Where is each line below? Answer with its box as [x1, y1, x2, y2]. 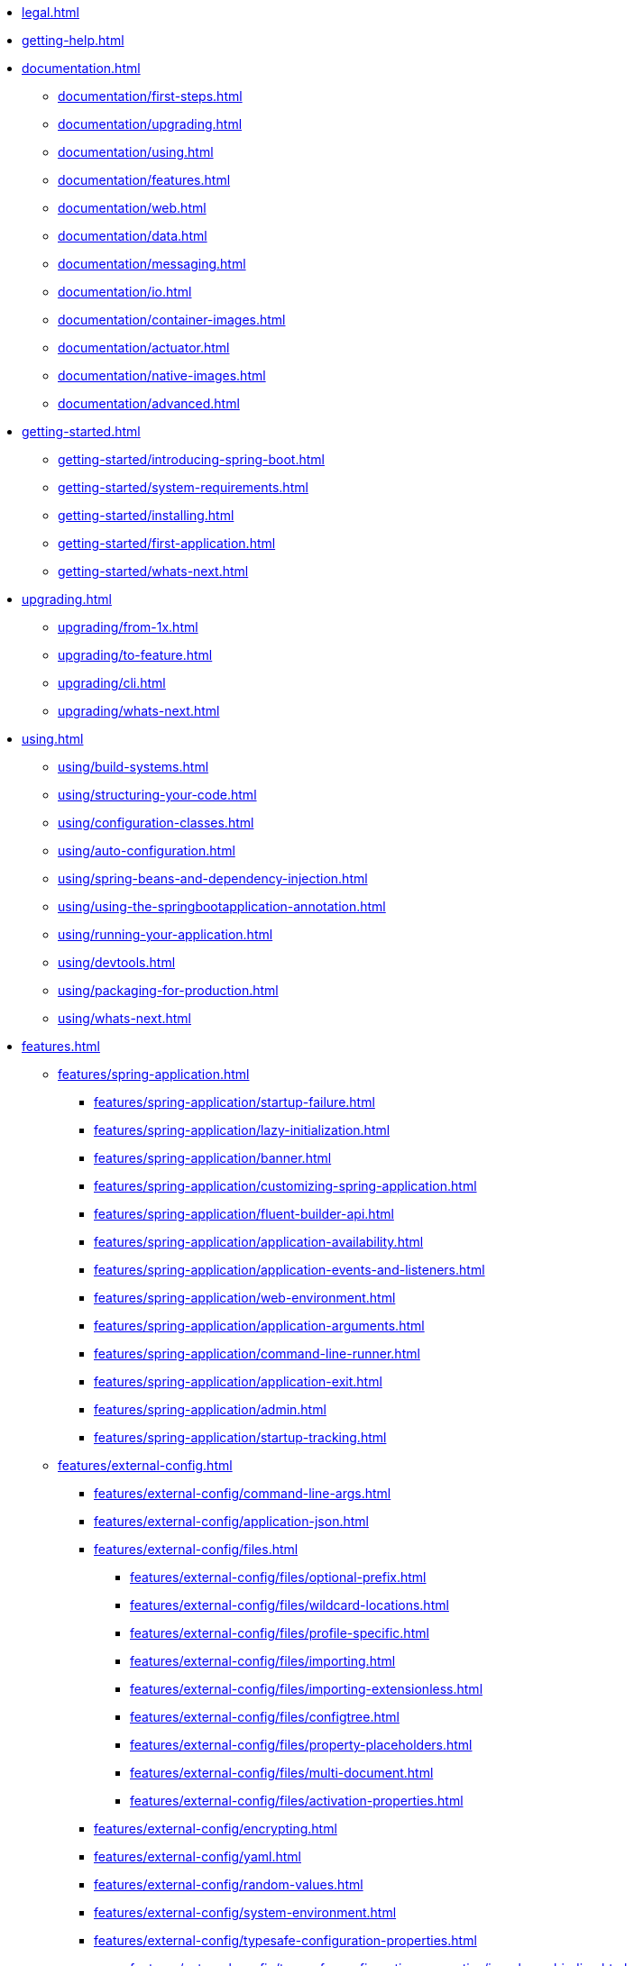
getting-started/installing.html [58, 508, 234, 523]
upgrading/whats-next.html [58, 703, 220, 718]
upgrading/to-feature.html [58, 647, 213, 663]
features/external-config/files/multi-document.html [130, 1765, 434, 1780]
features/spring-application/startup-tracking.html [94, 1430, 387, 1445]
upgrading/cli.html [58, 675, 166, 690]
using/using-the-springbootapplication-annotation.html [58, 899, 386, 914]
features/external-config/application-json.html [94, 1513, 369, 1529]
